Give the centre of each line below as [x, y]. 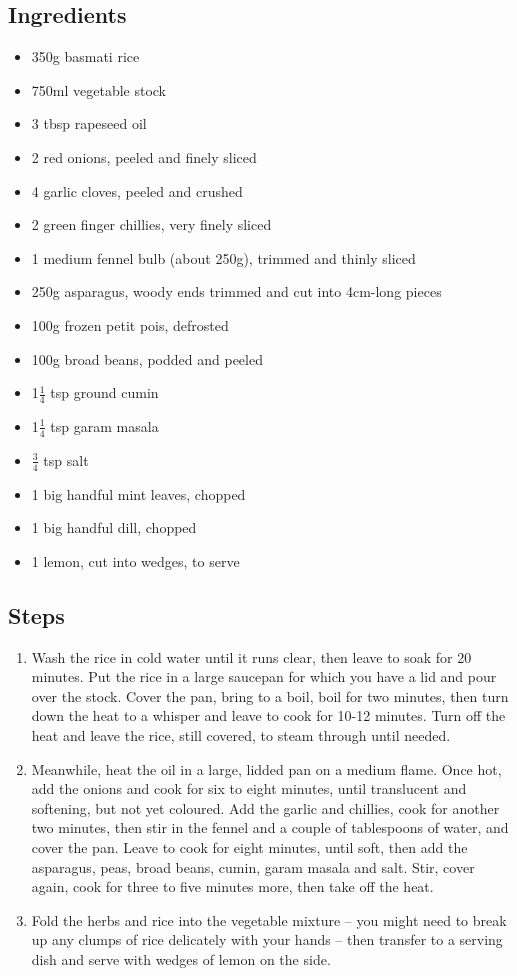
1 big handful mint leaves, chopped [138, 493]
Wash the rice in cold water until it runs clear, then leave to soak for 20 [251, 656]
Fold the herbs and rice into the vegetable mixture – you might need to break [269, 919]
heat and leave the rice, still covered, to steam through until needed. [241, 734]
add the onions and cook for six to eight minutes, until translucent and [249, 788]
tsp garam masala [104, 425]
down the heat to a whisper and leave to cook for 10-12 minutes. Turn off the [268, 715]
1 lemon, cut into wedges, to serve [135, 560]
